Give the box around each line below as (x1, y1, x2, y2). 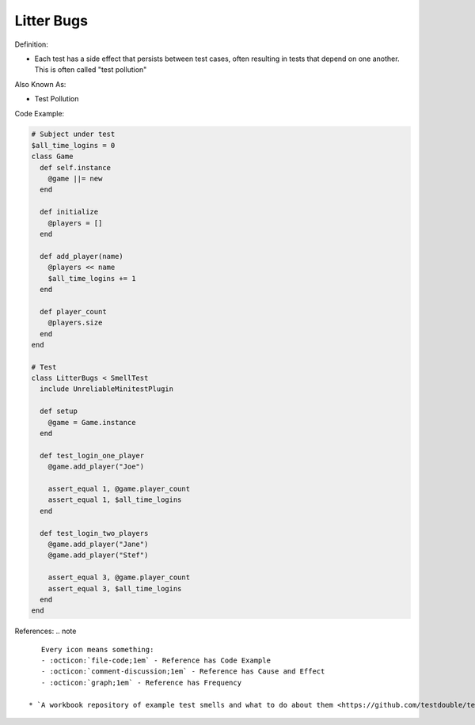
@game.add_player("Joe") (47, 462, 145, 471)
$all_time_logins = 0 (31, 141, 116, 150)
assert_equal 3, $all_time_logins (47, 584, 182, 593)
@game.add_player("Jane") (47, 539, 149, 548)
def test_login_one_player (40, 451, 145, 460)
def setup (40, 407, 78, 416)
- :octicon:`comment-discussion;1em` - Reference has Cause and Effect (40, 667, 325, 676)
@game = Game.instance (47, 418, 136, 427)
